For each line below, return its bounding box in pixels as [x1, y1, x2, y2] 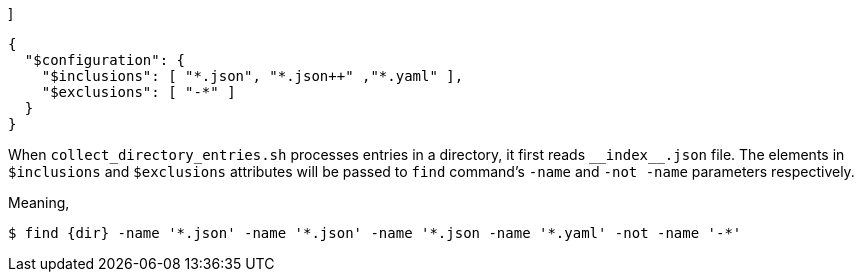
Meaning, [8, 194, 70, 211]
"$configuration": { [24, 52, 186, 68]
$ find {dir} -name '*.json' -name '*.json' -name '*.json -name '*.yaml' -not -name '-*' [8, 225, 742, 241]
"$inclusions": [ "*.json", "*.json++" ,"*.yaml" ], [41, 68, 464, 84]
